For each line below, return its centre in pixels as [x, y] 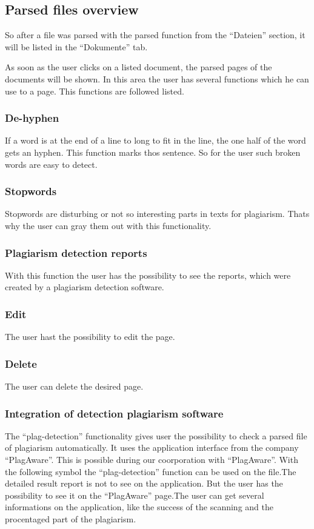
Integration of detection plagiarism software [114, 413]
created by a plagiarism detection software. [85, 287]
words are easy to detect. [51, 164]
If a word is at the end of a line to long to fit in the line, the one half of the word [155, 140]
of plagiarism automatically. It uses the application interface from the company [152, 447]
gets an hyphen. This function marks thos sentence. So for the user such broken [153, 152]
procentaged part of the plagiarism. [71, 518]
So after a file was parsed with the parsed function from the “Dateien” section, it [155, 35]
